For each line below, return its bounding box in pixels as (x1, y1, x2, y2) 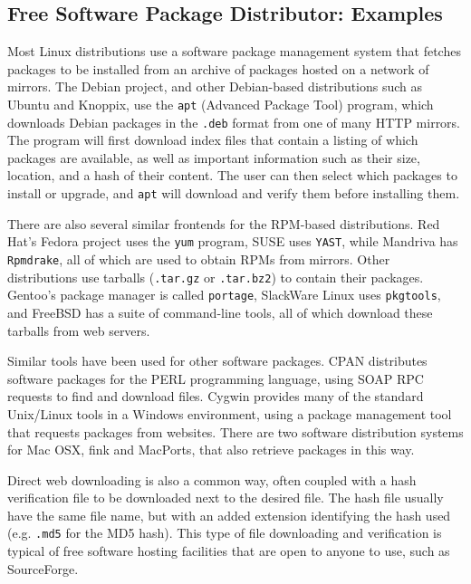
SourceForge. (7, 559, 79, 578)
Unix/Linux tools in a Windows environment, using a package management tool (7, 404, 452, 423)
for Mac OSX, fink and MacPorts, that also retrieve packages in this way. (7, 440, 415, 459)
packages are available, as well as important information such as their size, (7, 148, 420, 167)
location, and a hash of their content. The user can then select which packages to (7, 166, 457, 185)
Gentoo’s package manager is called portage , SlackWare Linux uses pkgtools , (7, 285, 441, 304)
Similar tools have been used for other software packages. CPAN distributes (7, 351, 428, 370)
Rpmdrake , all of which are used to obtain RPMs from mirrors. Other (7, 249, 390, 268)
